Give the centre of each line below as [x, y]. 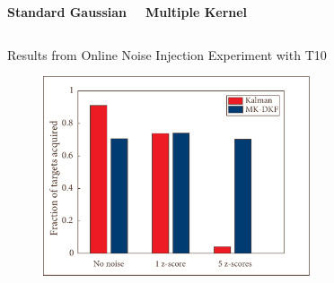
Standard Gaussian [67, 12]
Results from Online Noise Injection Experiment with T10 [167, 54]
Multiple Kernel [197, 12]
